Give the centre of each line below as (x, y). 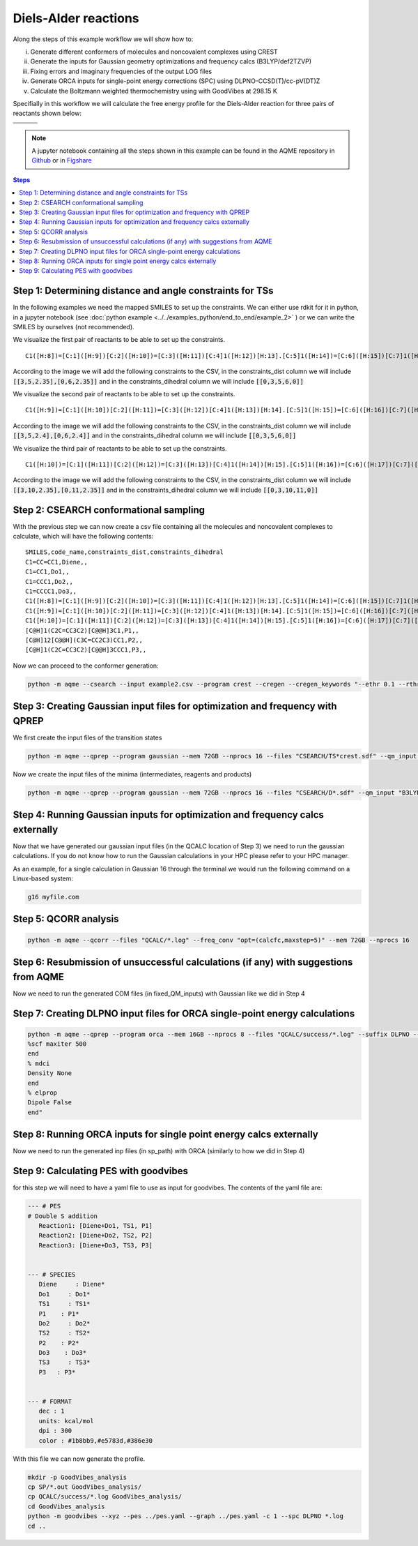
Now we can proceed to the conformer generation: (86, 666)
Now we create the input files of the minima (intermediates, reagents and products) (132, 774)
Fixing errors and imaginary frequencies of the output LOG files (121, 71)
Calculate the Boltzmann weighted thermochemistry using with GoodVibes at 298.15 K (154, 91)
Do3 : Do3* (63, 1353)
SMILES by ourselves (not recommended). (74, 327)
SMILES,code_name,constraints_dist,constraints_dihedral (125, 552)
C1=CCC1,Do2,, (49, 581)
